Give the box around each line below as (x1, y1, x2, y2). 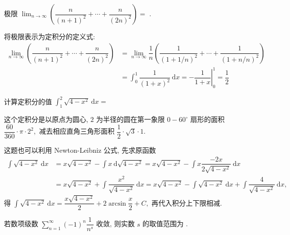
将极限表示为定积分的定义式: (4, 31, 95, 41)
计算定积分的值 (4, 96, 52, 106)
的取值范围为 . (142, 218, 188, 229)
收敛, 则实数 (96, 218, 135, 229)
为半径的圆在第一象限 (96, 114, 165, 124)
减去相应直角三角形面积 (39, 126, 115, 136)
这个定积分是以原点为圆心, (4, 114, 88, 124)
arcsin (108, 200, 126, 207)
